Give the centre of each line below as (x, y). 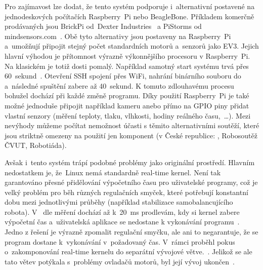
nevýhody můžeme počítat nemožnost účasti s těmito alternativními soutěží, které (132, 125)
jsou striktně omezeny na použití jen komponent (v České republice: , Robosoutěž (131, 135)
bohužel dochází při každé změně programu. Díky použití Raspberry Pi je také (127, 95)
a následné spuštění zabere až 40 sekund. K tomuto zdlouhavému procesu (119, 85)
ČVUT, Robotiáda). (36, 145)
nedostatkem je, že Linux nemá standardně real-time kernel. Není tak (113, 172)
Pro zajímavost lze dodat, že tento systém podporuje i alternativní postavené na (130, 6)
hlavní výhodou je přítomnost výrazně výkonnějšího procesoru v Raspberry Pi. (127, 55)
